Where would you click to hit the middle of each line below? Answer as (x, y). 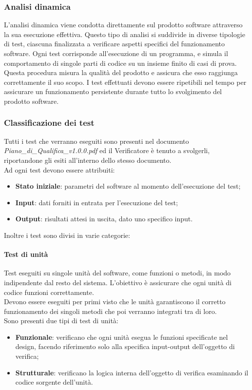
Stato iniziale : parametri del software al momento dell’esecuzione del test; (128, 186)
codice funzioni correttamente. (49, 292)
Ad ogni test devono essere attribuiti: (59, 169)
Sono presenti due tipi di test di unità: (61, 321)
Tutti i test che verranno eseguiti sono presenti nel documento (97, 141)
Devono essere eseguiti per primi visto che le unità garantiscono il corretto (115, 302)
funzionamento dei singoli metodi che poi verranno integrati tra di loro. (110, 311)
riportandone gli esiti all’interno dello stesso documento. (88, 160)
